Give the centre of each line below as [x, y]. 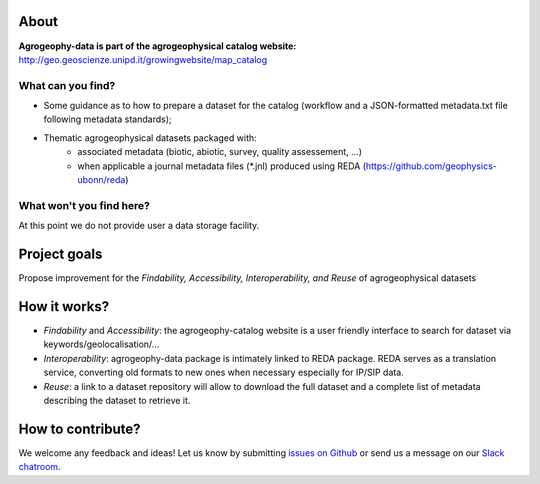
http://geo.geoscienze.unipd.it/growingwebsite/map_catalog [143, 59]
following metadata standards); [107, 119]
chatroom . [39, 467]
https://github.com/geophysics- [431, 166]
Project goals [60, 253]
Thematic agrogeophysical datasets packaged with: [150, 137]
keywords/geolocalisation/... [101, 344]
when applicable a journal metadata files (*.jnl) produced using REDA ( [222, 166]
